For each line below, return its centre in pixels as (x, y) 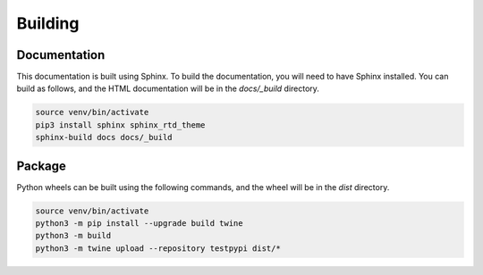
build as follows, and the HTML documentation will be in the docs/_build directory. (168, 88)
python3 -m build (73, 236)
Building (48, 23)
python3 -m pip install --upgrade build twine (139, 224)
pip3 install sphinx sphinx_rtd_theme (120, 125)
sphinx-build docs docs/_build (104, 137)
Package (42, 166)
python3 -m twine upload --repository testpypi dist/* (158, 248)
